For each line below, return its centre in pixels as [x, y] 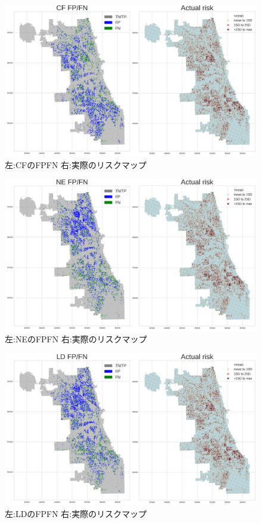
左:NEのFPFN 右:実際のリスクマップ [76, 339]
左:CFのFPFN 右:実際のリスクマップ [76, 164]
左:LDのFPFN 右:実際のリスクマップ [76, 513]
